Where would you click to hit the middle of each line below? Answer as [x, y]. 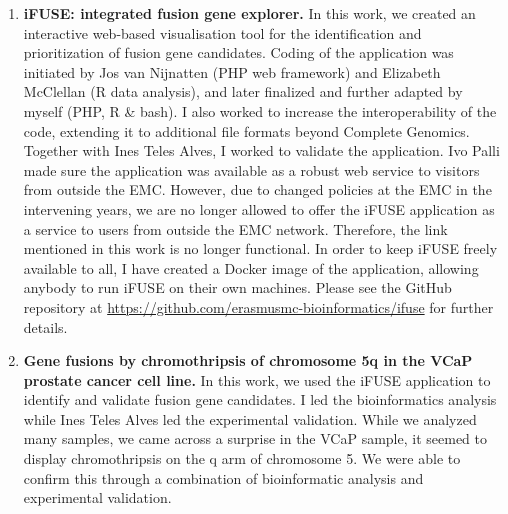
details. [45, 326]
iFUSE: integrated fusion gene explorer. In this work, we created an [249, 13]
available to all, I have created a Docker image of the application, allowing [251, 267]
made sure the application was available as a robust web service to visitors [251, 169]
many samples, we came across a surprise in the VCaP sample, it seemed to [255, 438]
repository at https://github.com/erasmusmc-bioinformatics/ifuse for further [258, 306]
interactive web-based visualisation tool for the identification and [222, 32]
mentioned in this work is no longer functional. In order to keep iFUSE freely [260, 248]
